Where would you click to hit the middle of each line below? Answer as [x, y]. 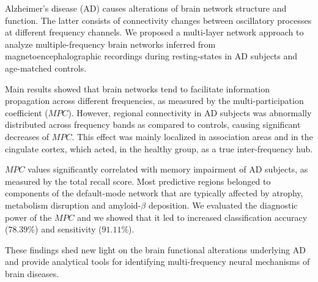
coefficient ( [27, 112]
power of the [28, 217]
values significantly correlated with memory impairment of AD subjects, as [168, 169]
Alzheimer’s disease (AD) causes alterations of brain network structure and [146, 8]
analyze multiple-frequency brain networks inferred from [110, 44]
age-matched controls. [46, 68]
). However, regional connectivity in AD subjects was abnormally [190, 112]
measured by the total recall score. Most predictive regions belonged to [138, 181]
